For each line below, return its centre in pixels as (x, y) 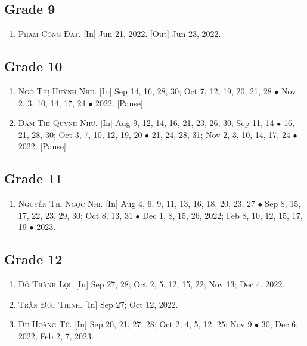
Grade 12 (33, 259)
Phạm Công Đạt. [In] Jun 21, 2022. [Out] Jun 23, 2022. (120, 34)
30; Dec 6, (280, 324)
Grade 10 (33, 66)
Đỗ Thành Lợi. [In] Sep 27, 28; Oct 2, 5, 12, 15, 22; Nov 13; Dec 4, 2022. (151, 284)
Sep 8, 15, (283, 203)
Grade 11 (33, 178)
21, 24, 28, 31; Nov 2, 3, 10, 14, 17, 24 (221, 134)
